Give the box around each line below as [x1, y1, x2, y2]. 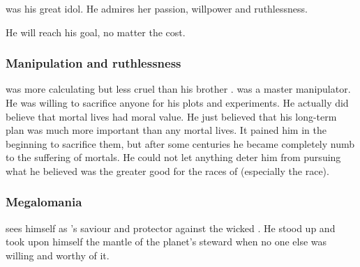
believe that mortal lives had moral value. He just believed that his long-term [6, 109, 337, 123]
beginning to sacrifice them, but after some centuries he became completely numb [6, 136, 355, 151]
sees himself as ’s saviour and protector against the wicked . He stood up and [6, 220, 336, 235]
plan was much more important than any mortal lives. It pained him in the [6, 123, 327, 137]
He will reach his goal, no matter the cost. [6, 24, 186, 39]
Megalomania [6, 193, 82, 211]
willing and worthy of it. [6, 247, 110, 262]
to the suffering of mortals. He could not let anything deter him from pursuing [6, 150, 341, 165]
